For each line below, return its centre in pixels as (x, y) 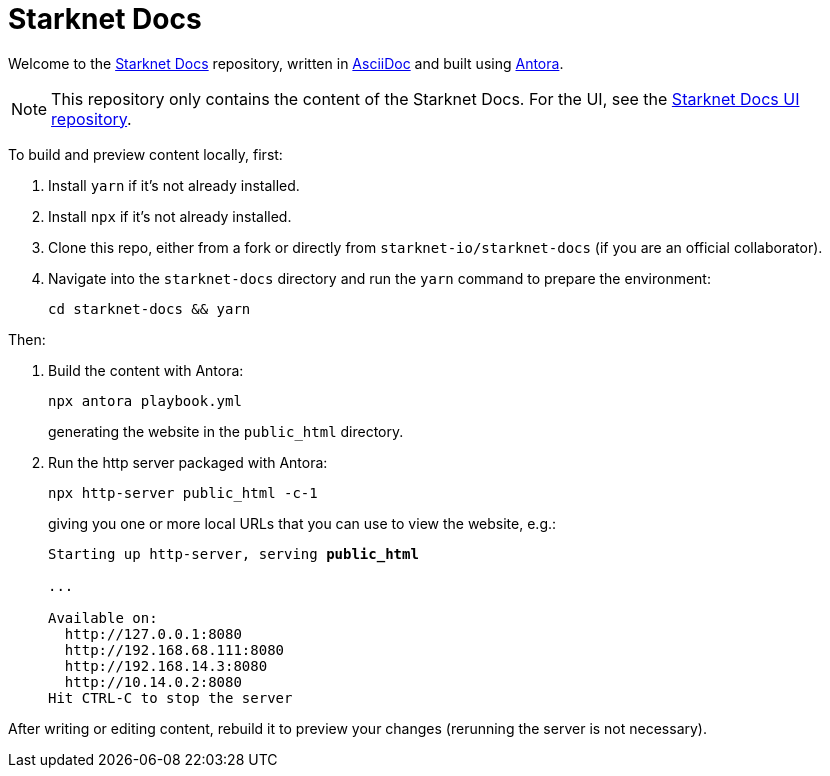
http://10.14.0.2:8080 (153, 681)
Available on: (103, 617)
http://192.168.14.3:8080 (166, 665)
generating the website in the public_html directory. (226, 431)
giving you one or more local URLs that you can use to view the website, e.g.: (302, 523)
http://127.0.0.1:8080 (153, 633)
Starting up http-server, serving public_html (233, 553)
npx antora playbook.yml (145, 400)
